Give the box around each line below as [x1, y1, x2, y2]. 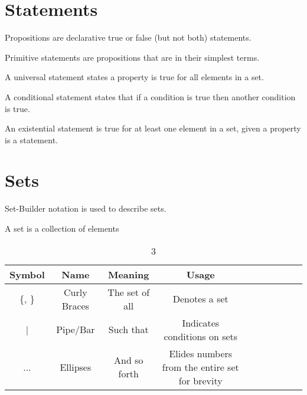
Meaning [107, 267, 149, 281]
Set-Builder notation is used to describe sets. [5, 202, 166, 215]
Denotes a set [172, 292, 228, 306]
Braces [61, 298, 89, 312]
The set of [107, 285, 150, 299]
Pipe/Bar [56, 322, 95, 337]
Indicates [182, 315, 220, 330]
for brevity [178, 373, 223, 387]
